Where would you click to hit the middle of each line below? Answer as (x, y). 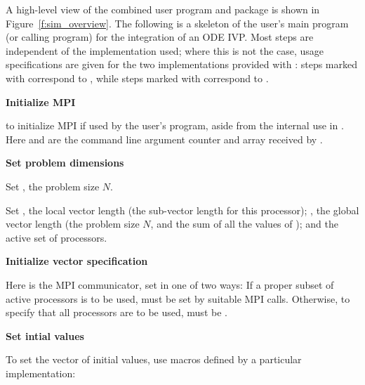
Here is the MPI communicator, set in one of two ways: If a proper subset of (170, 284)
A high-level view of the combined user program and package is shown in (163, 9)
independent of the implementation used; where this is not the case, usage (165, 50)
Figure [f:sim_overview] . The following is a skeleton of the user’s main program (177, 23)
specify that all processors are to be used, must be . (117, 312)
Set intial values (45, 335)
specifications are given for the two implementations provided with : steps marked (182, 64)
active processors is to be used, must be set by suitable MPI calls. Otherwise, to (178, 298)
